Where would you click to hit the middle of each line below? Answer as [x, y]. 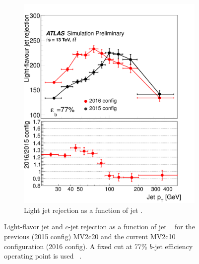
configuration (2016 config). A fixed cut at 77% [76, 246]
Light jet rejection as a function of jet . [83, 210]
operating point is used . [43, 256]
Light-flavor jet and [33, 227]
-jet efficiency [173, 246]
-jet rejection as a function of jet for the [132, 227]
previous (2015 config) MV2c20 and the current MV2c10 [90, 236]
